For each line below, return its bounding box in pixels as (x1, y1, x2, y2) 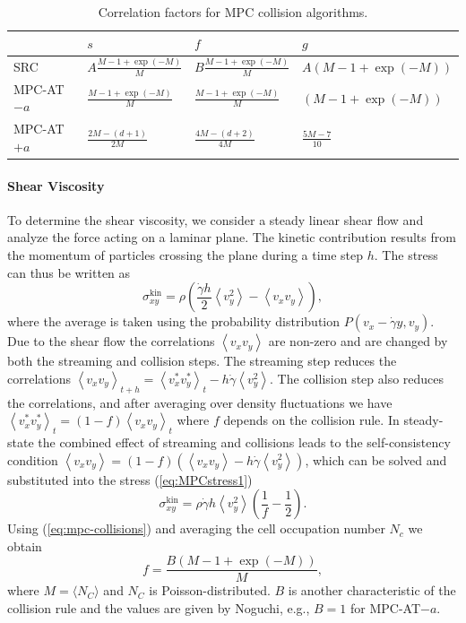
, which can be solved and (305, 450, 447, 469)
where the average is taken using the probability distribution (7, 312, 341, 331)
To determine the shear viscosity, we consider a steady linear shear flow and (7, 210, 424, 229)
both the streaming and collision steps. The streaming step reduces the (7, 351, 397, 370)
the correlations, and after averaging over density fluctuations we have (7, 393, 393, 411)
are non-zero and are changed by (268, 332, 448, 350)
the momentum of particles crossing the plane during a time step (7, 245, 364, 264)
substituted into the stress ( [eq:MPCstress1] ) (7, 470, 253, 489)
